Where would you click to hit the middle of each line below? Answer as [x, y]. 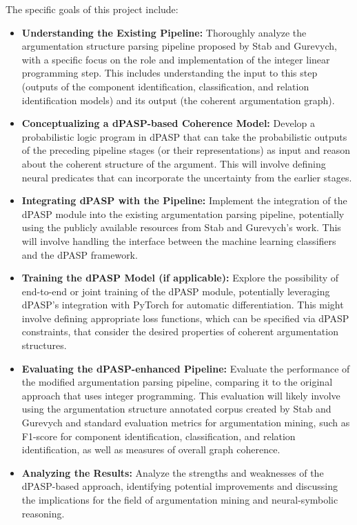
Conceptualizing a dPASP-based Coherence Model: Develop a [168, 123]
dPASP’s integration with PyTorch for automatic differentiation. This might [183, 305]
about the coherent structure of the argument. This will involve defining [174, 163]
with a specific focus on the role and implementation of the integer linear [176, 59]
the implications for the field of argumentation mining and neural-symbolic [180, 499]
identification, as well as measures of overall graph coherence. [151, 449]
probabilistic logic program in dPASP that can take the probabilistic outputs [184, 136]
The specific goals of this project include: [92, 9]
